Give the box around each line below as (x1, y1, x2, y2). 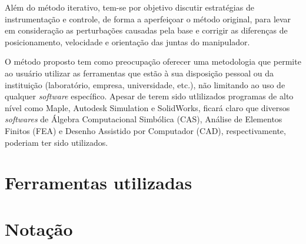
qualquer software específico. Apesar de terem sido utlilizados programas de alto (5, 90, 294, 102)
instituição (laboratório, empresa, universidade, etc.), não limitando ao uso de (5, 78, 285, 91)
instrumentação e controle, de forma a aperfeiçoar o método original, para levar (5, 12, 291, 25)
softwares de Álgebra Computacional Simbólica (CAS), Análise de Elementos (5, 113, 282, 125)
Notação (5, 216, 73, 240)
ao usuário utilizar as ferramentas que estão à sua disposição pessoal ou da (5, 66, 274, 79)
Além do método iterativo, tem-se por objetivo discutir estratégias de (5, 1, 254, 13)
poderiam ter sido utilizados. (5, 136, 108, 148)
